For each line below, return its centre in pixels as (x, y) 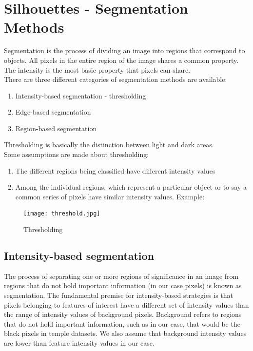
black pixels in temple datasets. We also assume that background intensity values (125, 333)
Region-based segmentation (56, 128)
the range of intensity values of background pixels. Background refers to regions (123, 314)
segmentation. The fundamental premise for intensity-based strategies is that (119, 295)
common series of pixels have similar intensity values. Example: (110, 196)
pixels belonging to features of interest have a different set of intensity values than (126, 304)
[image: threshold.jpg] (62, 214)
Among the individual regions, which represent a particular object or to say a (131, 187)
